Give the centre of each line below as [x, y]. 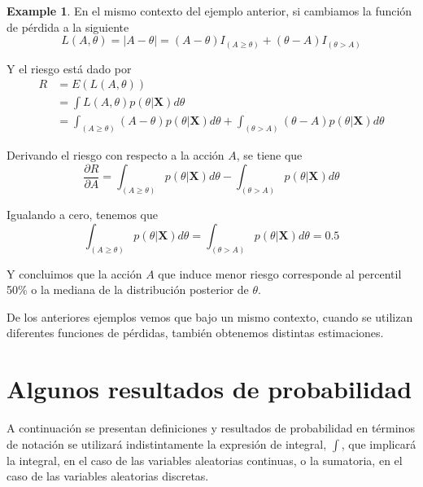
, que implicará [379, 443]
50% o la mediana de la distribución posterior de [128, 290]
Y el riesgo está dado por [69, 68]
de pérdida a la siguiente [68, 26]
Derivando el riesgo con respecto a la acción [116, 155]
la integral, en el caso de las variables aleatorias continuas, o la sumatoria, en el [205, 460]
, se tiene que [269, 155]
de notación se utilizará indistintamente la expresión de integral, [167, 443]
